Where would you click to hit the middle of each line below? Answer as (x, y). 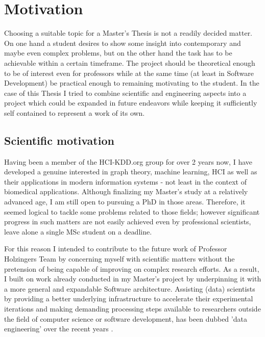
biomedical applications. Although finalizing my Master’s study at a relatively (126, 191)
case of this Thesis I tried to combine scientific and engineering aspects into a (125, 93)
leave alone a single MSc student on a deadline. (78, 231)
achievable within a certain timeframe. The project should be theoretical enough (130, 62)
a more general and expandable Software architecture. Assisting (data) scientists (130, 288)
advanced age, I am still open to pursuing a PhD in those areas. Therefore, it (125, 202)
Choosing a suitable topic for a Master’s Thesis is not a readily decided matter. (128, 33)
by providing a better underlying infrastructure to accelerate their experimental (129, 299)
